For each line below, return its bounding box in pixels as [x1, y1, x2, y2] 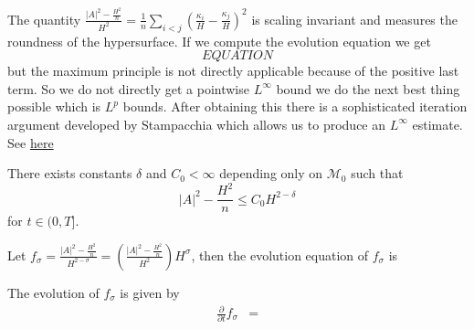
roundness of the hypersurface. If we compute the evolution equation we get [7, 31, 431, 50]
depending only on [219, 164, 323, 183]
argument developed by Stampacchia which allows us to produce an [7, 114, 386, 133]
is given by [120, 282, 180, 302]
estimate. [412, 114, 463, 133]
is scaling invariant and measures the [251, 9, 458, 28]
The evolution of [7, 282, 100, 302]
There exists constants [7, 164, 132, 183]
